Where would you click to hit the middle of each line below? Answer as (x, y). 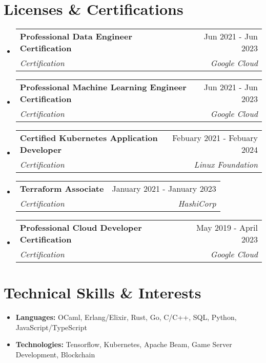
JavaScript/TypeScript (51, 327)
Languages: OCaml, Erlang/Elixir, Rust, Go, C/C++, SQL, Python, (126, 317)
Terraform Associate (62, 189)
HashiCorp (197, 204)
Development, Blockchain (55, 355)
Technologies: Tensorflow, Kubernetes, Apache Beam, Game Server (124, 344)
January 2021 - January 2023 (164, 189)
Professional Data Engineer (76, 36)
